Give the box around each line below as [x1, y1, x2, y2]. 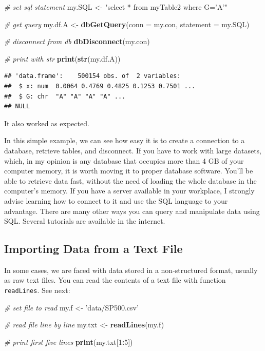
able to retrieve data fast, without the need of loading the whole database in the [4, 175, 257, 186]
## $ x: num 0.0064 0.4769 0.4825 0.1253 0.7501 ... [4, 82, 196, 90]
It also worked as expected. [4, 118, 89, 128]
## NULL [4, 103, 30, 110]
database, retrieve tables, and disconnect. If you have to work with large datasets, [4, 145, 262, 155]
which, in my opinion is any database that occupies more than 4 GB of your [4, 155, 244, 166]
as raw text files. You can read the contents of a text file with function [4, 275, 226, 285]
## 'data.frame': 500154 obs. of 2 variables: [4, 72, 181, 80]
